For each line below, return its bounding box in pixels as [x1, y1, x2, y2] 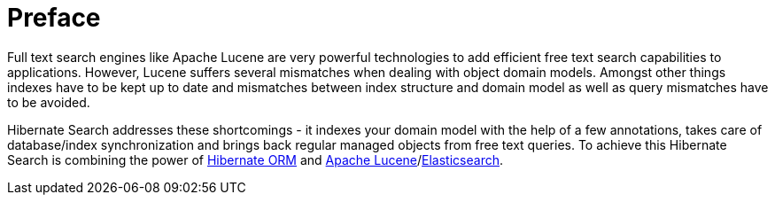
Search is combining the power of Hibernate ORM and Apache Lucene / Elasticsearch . [7, 151, 503, 167]
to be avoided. [7, 94, 90, 110]
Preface [7, 3, 101, 33]
